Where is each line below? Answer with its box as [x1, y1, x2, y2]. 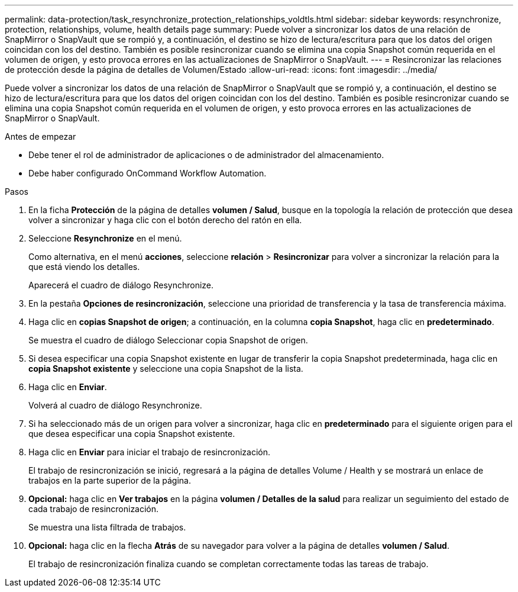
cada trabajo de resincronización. [28, 504, 159, 514]
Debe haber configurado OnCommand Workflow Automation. [28, 168, 267, 178]
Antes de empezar [5, 131, 76, 141]
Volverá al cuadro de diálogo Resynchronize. [28, 400, 202, 410]
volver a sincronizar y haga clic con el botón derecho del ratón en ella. [28, 215, 302, 225]
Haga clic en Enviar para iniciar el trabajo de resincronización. [28, 447, 271, 457]
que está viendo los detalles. [28, 262, 140, 272]
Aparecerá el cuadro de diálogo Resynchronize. [28, 280, 214, 290]
